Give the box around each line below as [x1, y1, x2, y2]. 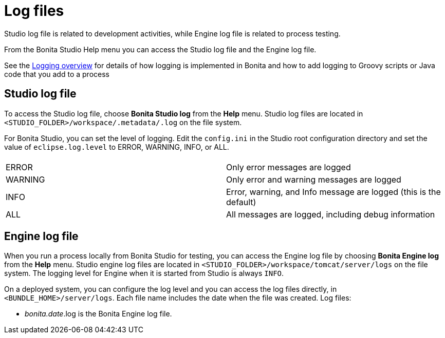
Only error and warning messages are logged [226, 174, 401, 185]
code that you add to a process [4, 69, 109, 78]
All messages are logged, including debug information [226, 209, 435, 220]
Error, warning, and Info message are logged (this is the [226, 186, 441, 197]
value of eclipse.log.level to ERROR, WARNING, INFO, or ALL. [4, 142, 229, 151]
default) [226, 196, 256, 207]
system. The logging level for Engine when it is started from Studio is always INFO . [4, 269, 284, 278]
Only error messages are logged [226, 162, 351, 172]
